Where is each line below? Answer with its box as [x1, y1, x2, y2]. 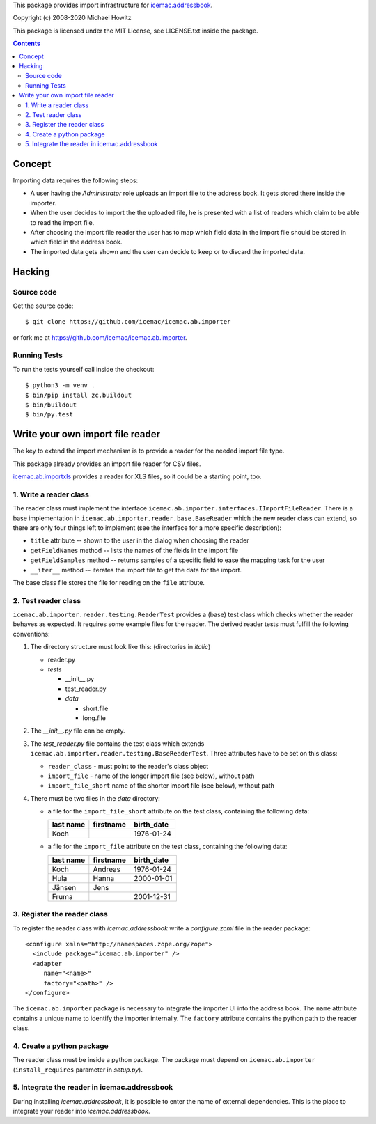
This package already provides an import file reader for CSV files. [13, 460, 201, 468]
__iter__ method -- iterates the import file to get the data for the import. [30, 565, 242, 574]
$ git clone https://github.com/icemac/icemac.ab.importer [25, 318, 231, 326]
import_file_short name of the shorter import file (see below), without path [47, 781, 275, 790]
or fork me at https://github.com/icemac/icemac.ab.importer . [13, 333, 187, 341]
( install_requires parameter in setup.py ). [13, 1066, 143, 1074]
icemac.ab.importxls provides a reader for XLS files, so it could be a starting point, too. [13, 472, 262, 481]
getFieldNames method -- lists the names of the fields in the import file [30, 546, 239, 554]
